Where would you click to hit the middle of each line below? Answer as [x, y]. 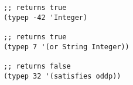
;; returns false [37, 66]
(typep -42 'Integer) [46, 17]
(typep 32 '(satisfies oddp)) [62, 76]
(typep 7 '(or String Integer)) [66, 47]
